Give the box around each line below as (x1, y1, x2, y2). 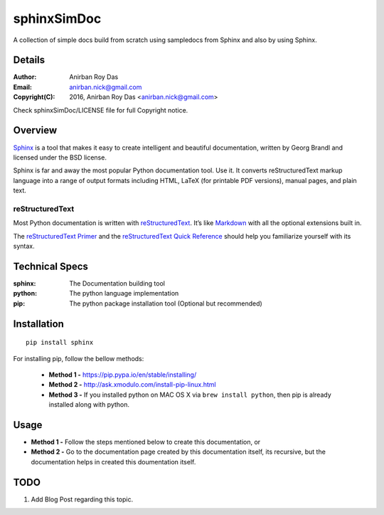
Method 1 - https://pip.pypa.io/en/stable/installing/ (48, 370, 197, 379)
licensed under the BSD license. (13, 153, 107, 162)
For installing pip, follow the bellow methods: (13, 354, 144, 363)
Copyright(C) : (13, 93, 55, 101)
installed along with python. (48, 400, 130, 409)
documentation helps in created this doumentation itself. (31, 457, 196, 466)
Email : (13, 83, 32, 91)
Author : (13, 73, 37, 81)
